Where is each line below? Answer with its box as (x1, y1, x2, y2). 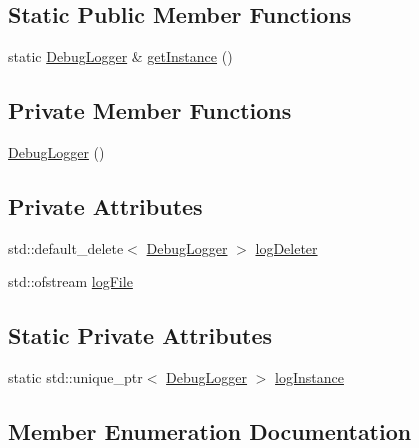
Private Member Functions (8, 95, 292, 126)
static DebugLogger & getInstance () (8, 46, 233, 67)
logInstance (275, 367, 344, 388)
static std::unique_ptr (8, 367, 143, 388)
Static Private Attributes (8, 320, 273, 351)
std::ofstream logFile (8, 271, 133, 292)
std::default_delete (8, 237, 124, 258)
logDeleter (255, 237, 318, 258)
